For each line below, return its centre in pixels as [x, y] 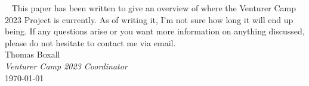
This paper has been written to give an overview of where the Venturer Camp [154, 8]
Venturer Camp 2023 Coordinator [66, 66]
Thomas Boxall [33, 54]
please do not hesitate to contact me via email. [90, 42]
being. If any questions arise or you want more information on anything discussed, [155, 31]
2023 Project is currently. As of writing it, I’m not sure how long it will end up [149, 19]
